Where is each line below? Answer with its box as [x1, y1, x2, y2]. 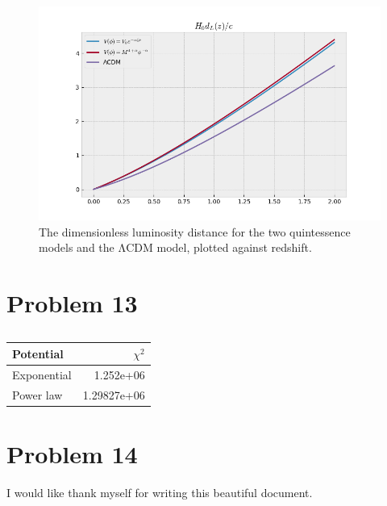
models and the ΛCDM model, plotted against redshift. [39, 239, 312, 256]
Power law [12, 386, 63, 403]
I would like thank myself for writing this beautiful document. [6, 483, 313, 500]
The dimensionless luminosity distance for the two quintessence [39, 223, 351, 240]
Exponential [12, 366, 72, 383]
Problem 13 [6, 286, 138, 319]
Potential [12, 345, 64, 362]
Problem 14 [6, 437, 138, 470]
